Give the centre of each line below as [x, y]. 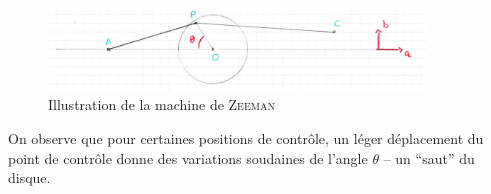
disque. [29, 177]
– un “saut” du [429, 157]
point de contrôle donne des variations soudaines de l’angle [188, 157]
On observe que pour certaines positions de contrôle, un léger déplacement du [246, 137]
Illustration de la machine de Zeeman [161, 104]
